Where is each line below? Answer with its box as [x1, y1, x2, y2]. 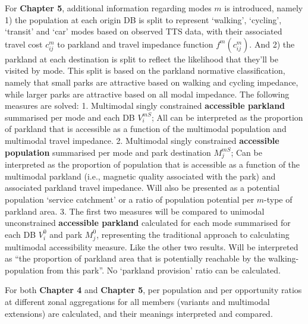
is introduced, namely [224, 2, 303, 14]
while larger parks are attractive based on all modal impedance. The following [5, 87, 290, 100]
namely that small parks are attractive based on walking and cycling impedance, [5, 76, 298, 88]
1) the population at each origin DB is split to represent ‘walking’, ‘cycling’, [5, 13, 282, 26]
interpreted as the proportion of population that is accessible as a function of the [5, 158, 300, 171]
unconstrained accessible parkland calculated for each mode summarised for [5, 216, 291, 229]
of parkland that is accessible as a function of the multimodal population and [5, 122, 287, 135]
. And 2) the [249, 37, 295, 50]
